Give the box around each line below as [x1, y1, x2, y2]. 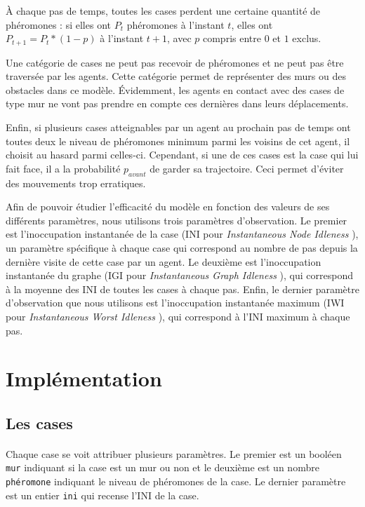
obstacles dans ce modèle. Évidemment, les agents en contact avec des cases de [6, 82, 345, 97]
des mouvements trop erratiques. [6, 175, 146, 190]
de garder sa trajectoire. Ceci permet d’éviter [150, 161, 344, 175]
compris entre [202, 31, 261, 46]
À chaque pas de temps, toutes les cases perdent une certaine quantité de [6, 4, 321, 18]
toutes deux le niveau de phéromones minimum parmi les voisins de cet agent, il [6, 133, 350, 148]
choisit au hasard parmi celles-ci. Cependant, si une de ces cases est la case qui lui [6, 147, 359, 162]
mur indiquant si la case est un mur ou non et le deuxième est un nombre [6, 460, 319, 475]
